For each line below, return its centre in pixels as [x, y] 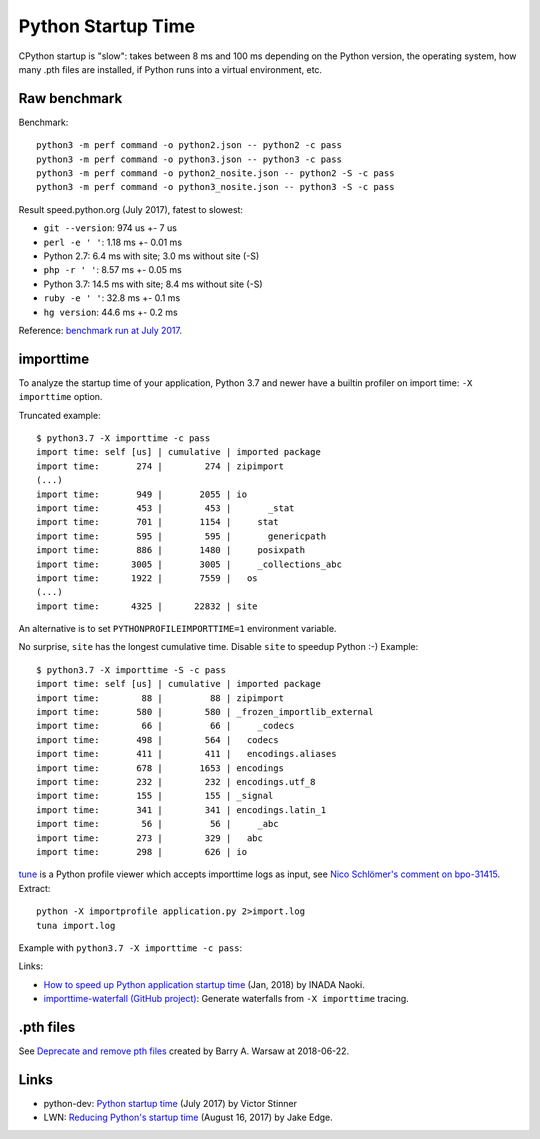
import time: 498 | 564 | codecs [157, 739]
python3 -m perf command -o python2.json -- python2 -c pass [189, 145]
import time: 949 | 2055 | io [142, 494]
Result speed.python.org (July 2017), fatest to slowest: [131, 209]
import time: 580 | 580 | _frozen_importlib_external [205, 712]
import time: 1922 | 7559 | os [147, 578]
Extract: [34, 888]
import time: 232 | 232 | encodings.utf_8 [176, 781]
